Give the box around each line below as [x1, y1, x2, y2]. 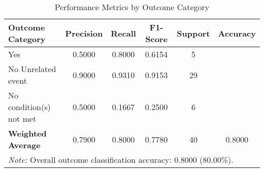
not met [8, 113, 37, 124]
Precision [65, 27, 103, 39]
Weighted [8, 127, 47, 139]
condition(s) [8, 101, 51, 113]
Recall [111, 27, 136, 39]
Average [8, 139, 41, 151]
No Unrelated [8, 63, 56, 75]
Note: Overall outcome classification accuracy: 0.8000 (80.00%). [8, 154, 234, 165]
